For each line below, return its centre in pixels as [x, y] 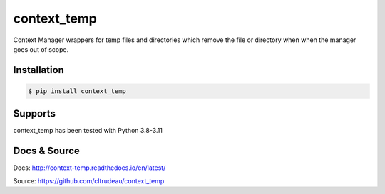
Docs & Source [46, 151]
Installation [38, 70]
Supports [35, 114]
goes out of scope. [41, 49]
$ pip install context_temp [77, 91]
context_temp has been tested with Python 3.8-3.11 [88, 131]
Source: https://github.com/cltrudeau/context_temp [89, 180]
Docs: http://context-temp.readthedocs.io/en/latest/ [89, 168]
